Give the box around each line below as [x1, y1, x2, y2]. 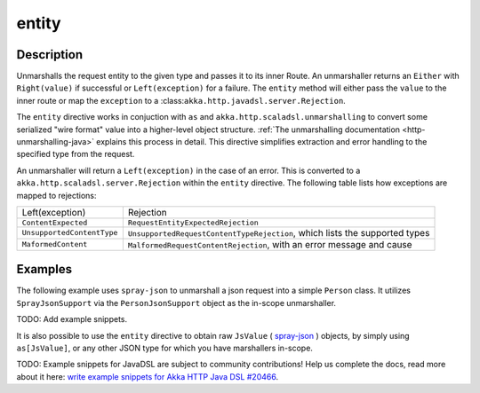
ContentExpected [21, 217, 88, 227]
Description [16, 47, 84, 62]
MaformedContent [21, 240, 88, 249]
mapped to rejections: [16, 190, 97, 200]
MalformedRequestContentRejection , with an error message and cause [127, 238, 412, 250]
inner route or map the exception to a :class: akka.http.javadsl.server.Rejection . [16, 95, 346, 106]
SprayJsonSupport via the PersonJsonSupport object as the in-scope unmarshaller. [16, 297, 337, 308]
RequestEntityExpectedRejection [127, 217, 260, 227]
